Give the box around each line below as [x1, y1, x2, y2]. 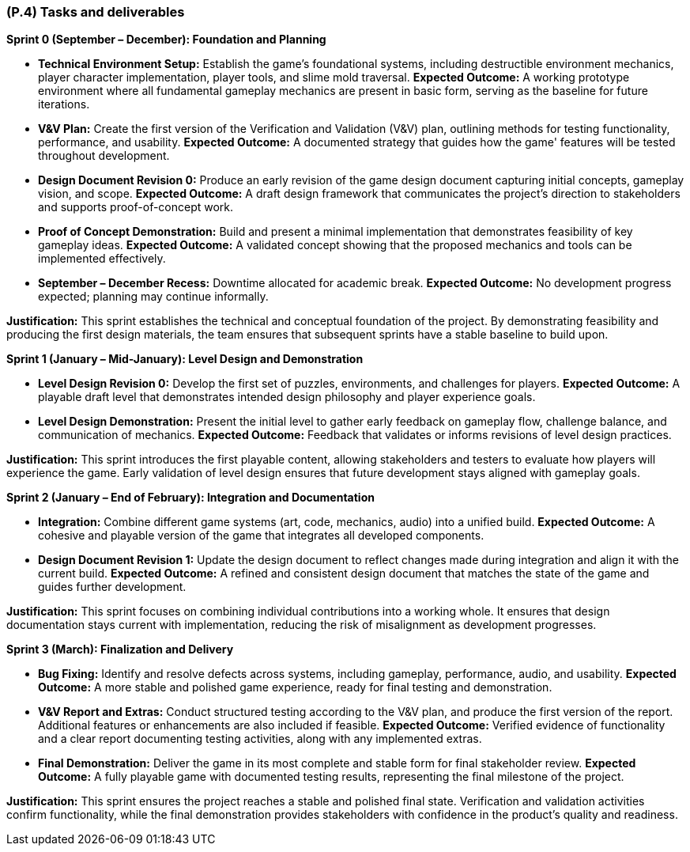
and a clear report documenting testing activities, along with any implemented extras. [38, 732, 482, 746]
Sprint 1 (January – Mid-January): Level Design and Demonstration [6, 352, 364, 366]
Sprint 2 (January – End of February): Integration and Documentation [6, 490, 375, 505]
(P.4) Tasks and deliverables [6, 4, 185, 20]
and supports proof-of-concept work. [38, 200, 234, 214]
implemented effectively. [38, 252, 166, 266]
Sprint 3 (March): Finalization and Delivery [6, 642, 234, 657]
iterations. [38, 97, 90, 112]
